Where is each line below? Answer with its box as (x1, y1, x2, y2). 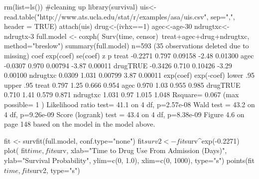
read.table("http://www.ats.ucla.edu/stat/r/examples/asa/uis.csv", (4, 11, 209, 21)
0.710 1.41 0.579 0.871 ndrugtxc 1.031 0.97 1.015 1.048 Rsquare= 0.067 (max (4, 89, 239, 100)
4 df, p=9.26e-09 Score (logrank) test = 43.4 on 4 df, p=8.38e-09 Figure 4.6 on (4, 109, 245, 119)
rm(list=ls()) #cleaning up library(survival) (4, 1, 138, 11)
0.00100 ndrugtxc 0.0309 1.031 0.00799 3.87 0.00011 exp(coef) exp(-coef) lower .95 (4, 70, 255, 80)
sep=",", (211, 11, 235, 21)
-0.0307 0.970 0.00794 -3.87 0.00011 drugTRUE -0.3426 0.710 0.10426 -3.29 (4, 60, 232, 70)
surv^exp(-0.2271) (184, 135, 240, 146)
